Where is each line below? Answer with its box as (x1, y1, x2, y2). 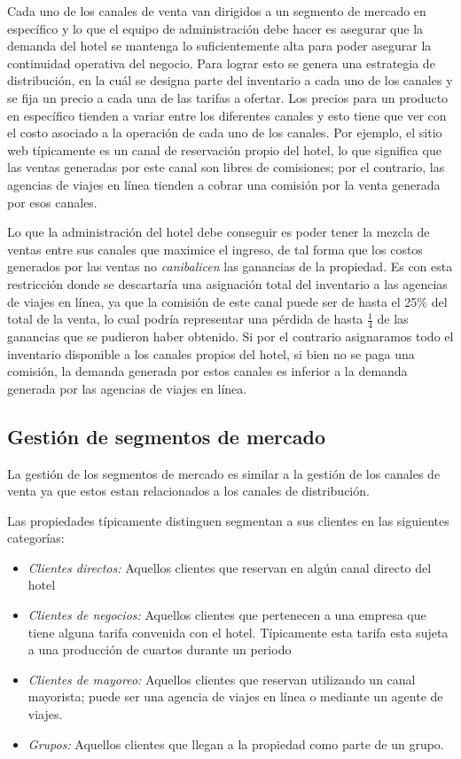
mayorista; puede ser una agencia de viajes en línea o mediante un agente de (27, 687, 443, 706)
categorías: (7, 528, 65, 547)
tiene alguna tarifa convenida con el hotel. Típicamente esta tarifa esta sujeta (27, 622, 449, 641)
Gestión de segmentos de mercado (7, 422, 326, 450)
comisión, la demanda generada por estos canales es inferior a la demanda (7, 362, 408, 380)
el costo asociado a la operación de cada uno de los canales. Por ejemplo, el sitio (7, 123, 442, 142)
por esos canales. (7, 192, 98, 211)
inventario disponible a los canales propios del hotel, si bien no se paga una (7, 344, 415, 363)
